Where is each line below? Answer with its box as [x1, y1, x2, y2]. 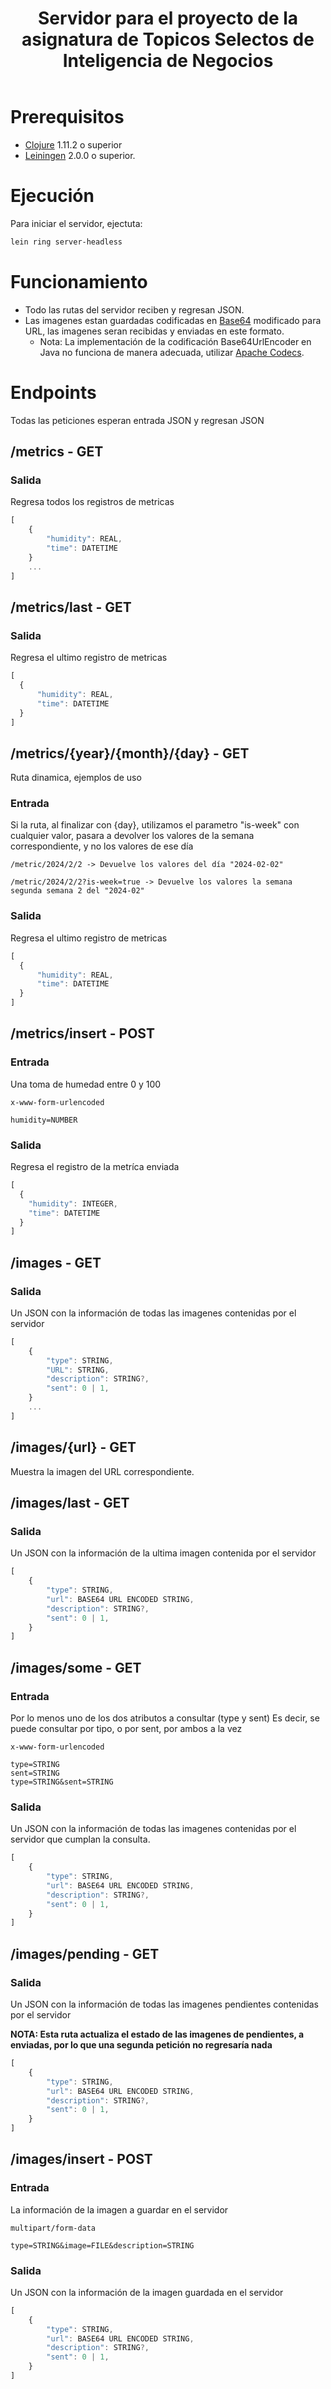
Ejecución [10, 185, 95, 207]
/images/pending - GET [10, 1945, 160, 1962]
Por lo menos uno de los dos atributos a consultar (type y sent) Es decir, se [10, 1712, 320, 1724]
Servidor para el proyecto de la [37, 7, 299, 30]
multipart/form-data [10, 2223, 97, 2233]
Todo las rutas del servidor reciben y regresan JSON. [24, 303, 245, 316]
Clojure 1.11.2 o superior [24, 138, 123, 151]
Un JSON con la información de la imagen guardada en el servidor [10, 2286, 284, 2298]
